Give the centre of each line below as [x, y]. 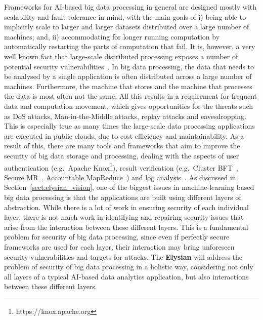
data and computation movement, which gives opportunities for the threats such [128, 106]
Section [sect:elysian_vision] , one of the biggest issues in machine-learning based [129, 187]
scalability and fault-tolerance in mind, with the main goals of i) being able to [125, 16]
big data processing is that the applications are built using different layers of [123, 197]
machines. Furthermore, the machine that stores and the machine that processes [128, 86]
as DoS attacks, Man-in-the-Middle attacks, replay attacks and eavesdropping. [125, 116]
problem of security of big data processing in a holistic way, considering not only [129, 267]
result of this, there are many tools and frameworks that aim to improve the [122, 146]
